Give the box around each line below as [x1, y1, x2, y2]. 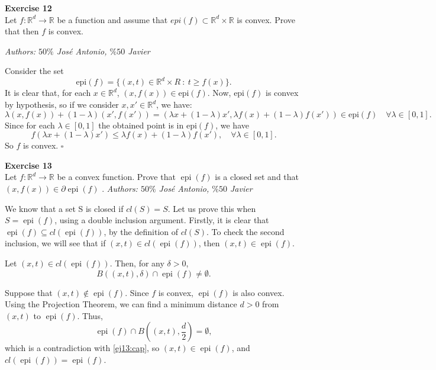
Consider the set [5, 65, 64, 77]
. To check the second [206, 225, 285, 237]
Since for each [5, 118, 55, 131]
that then [5, 25, 39, 37]
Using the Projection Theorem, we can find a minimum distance [5, 298, 237, 310]
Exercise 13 [5, 159, 52, 171]
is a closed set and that [215, 170, 299, 183]
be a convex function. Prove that [57, 170, 176, 183]
